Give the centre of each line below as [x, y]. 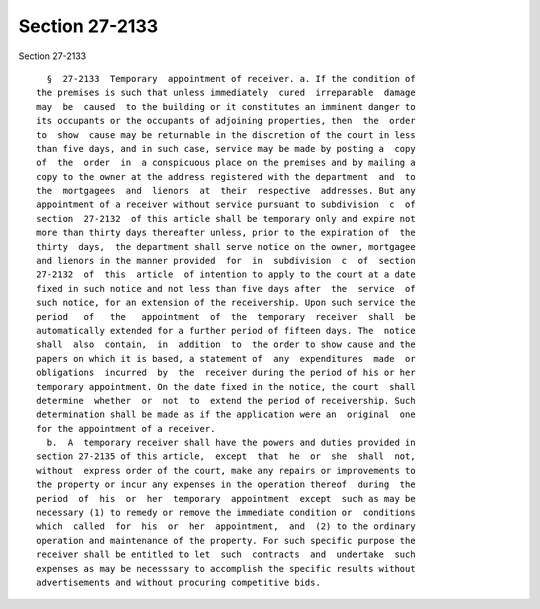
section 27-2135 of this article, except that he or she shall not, [226, 456]
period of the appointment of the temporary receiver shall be [226, 316]
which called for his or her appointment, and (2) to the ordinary [226, 526]
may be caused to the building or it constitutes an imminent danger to [226, 106]
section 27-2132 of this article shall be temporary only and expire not [226, 218]
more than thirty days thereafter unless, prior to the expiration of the [226, 233]
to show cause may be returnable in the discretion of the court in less [226, 134]
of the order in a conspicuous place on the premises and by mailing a [226, 163]
